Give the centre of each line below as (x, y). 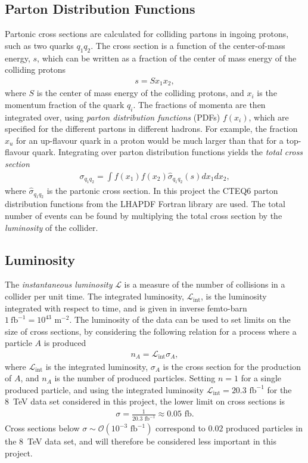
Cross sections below (42, 428)
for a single (261, 378)
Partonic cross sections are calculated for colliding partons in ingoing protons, (147, 34)
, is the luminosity (234, 296)
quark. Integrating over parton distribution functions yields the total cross (168, 152)
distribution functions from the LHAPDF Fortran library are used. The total (145, 204)
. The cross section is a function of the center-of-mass (188, 45)
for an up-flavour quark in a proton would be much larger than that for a (150, 140)
